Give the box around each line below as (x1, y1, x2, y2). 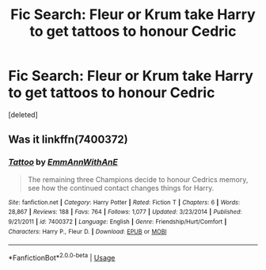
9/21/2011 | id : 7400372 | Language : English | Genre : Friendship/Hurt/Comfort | (8, 218, 227, 226)
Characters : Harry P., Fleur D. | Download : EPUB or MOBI (8, 227, 167, 235)
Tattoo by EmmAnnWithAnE (8, 157, 119, 168)
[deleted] (8, 109, 38, 120)
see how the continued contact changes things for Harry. (27, 183, 215, 192)
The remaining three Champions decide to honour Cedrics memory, (27, 174, 249, 184)
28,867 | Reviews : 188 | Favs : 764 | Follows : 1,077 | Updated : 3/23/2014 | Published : (8, 208, 242, 216)
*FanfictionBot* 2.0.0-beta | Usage (8, 252, 116, 262)
